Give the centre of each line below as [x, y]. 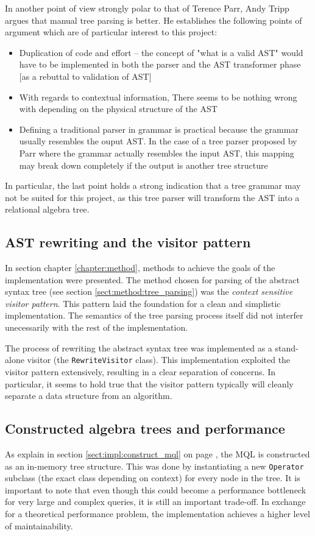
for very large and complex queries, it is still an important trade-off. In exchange [155, 502]
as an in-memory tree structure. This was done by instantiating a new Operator [154, 466]
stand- [287, 347]
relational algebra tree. [47, 209]
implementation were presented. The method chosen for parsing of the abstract [152, 279]
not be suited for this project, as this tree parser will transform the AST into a [152, 197]
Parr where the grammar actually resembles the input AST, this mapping [157, 153]
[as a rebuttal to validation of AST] [85, 76]
